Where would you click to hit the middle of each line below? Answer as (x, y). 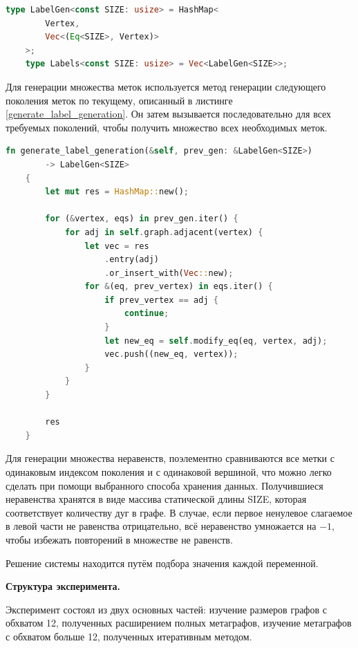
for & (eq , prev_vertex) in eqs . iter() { (179, 287)
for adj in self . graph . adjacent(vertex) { (164, 232)
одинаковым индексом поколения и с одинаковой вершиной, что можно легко (169, 472)
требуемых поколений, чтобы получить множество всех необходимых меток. (167, 127)
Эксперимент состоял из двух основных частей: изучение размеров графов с (166, 609)
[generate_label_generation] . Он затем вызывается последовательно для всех (169, 114)
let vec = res (117, 246)
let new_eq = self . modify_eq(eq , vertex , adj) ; (216, 341)
